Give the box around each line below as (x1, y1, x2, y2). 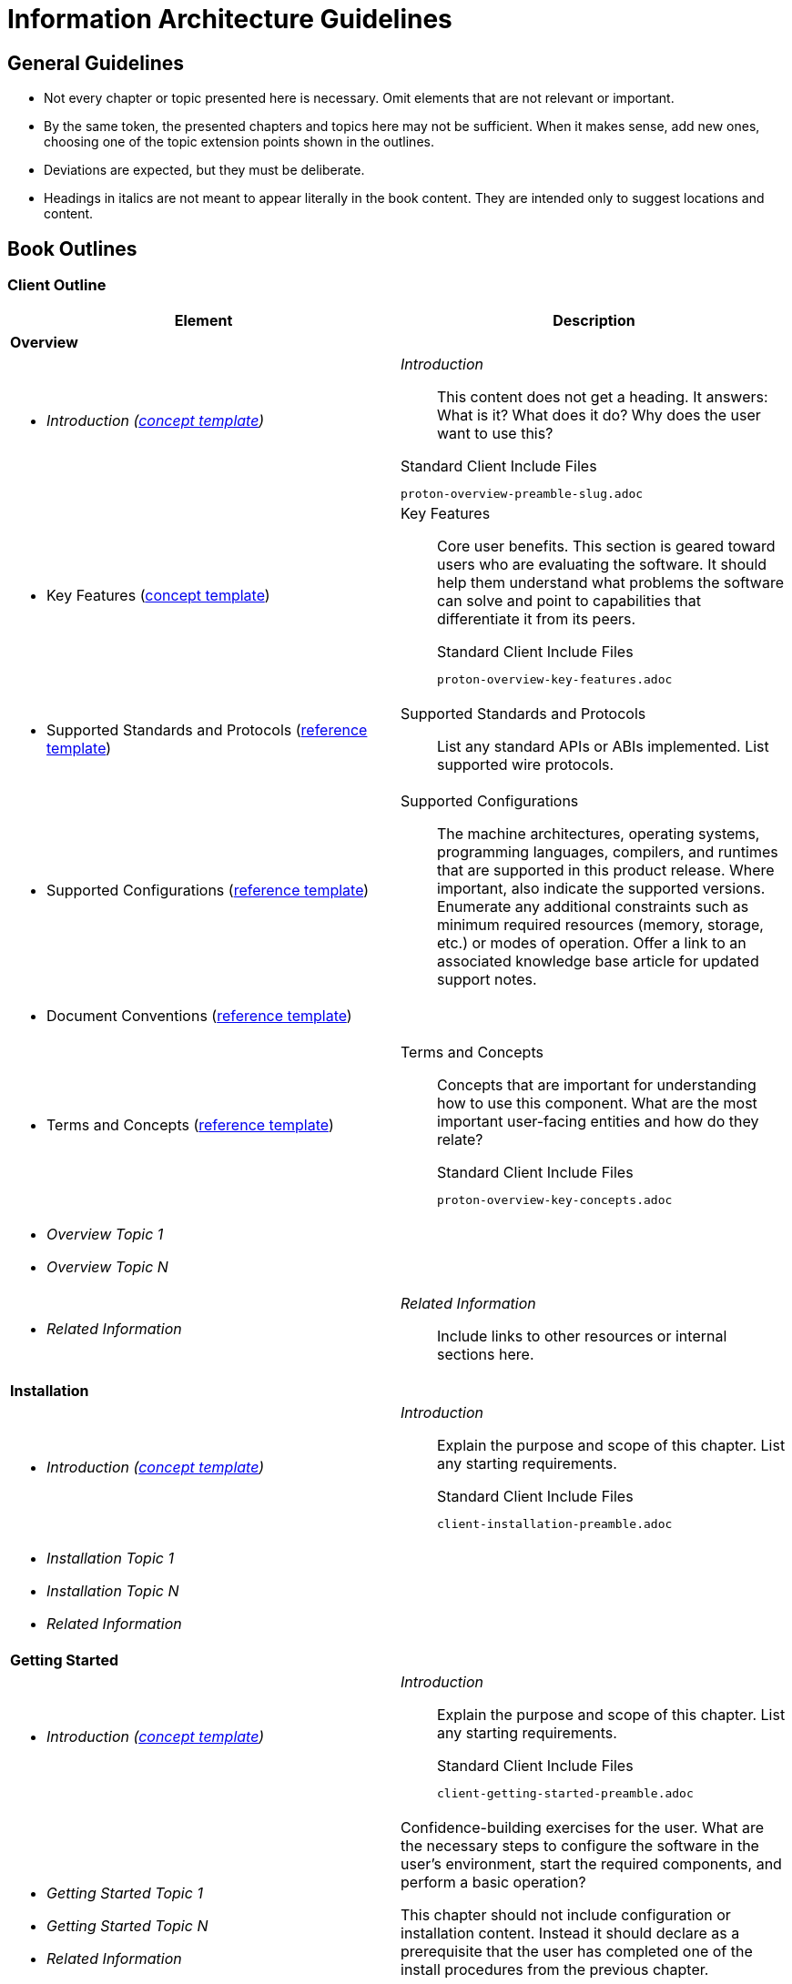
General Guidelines (7, 51, 184, 75)
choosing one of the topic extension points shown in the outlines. (44, 134, 434, 150)
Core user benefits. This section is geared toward (437, 537, 776, 556)
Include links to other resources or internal (437, 1327, 727, 1346)
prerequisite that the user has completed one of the (401, 1942, 753, 1961)
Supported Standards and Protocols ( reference (46, 721, 368, 740)
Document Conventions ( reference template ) (46, 1007, 352, 1026)
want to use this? (437, 424, 553, 443)
